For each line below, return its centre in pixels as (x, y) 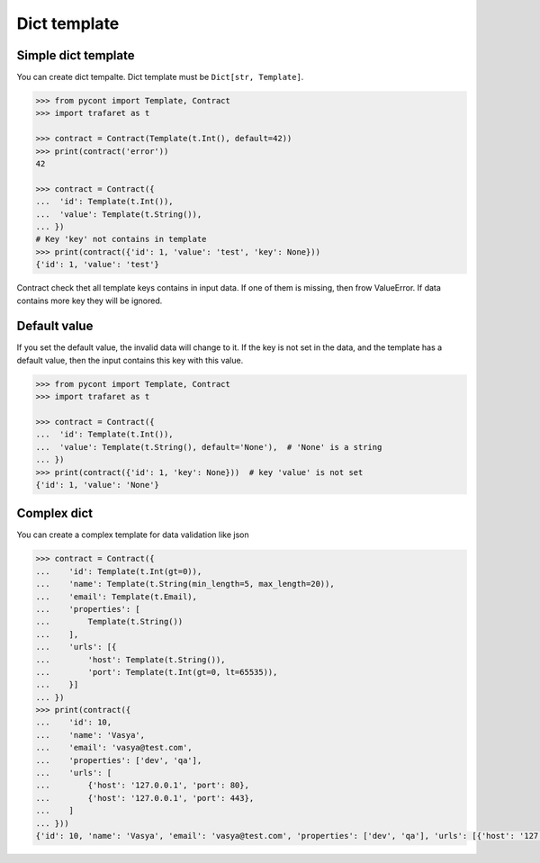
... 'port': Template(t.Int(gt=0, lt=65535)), (157, 672)
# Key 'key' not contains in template (121, 239)
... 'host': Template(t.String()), (130, 660)
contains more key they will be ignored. (90, 301)
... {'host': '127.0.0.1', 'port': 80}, (142, 786)
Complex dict (55, 513)
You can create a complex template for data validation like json (133, 535)
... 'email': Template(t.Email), (117, 597)
